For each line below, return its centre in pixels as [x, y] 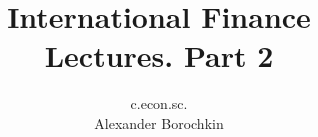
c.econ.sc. [159, 103]
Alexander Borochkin [159, 122]
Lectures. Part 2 [159, 55]
